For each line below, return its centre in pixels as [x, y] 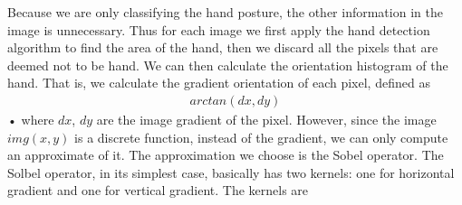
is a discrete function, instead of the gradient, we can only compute [261, 137]
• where [31, 119]
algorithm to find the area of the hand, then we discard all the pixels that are [223, 47]
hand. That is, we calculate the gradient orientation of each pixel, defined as [219, 83]
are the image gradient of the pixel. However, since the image [266, 119]
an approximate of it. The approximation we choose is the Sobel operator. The [226, 155]
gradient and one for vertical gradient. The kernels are [158, 190]
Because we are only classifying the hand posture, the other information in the [225, 12]
